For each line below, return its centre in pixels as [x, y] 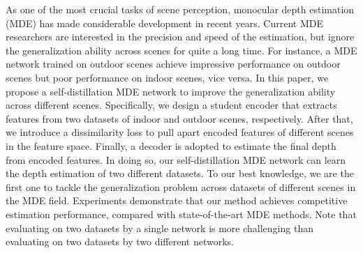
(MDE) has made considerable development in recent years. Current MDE [165, 23]
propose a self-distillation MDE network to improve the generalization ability [171, 91]
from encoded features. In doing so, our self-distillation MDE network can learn [176, 159]
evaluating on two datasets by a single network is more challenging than [160, 228]
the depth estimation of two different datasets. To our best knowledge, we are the [180, 173]
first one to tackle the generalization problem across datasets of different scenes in [181, 186]
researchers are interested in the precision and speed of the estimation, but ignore [180, 37]
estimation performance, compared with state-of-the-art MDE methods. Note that [181, 214]
